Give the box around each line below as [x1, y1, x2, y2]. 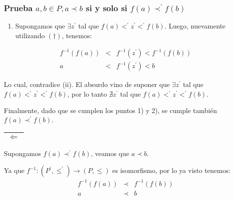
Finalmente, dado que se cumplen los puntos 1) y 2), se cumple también [4, 105, 217, 115]
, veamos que [90, 148, 129, 158]
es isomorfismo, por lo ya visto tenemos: [112, 165, 231, 175]
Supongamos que [15, 21, 65, 31]
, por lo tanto [67, 89, 107, 99]
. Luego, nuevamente [164, 21, 226, 31]
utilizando [15, 30, 45, 40]
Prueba [4, 1, 33, 14]
